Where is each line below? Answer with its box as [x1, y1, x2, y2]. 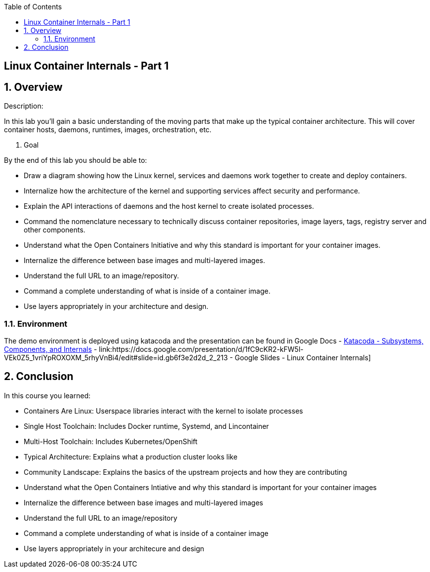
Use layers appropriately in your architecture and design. [24, 302, 209, 311]
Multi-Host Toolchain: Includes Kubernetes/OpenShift [24, 437, 197, 446]
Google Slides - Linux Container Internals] [235, 353, 371, 362]
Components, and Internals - [4, 345, 97, 354]
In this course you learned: [4, 391, 91, 400]
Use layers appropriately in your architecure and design [24, 544, 204, 553]
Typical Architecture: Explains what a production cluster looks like [24, 452, 237, 461]
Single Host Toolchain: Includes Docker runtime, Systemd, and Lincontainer [24, 421, 269, 430]
